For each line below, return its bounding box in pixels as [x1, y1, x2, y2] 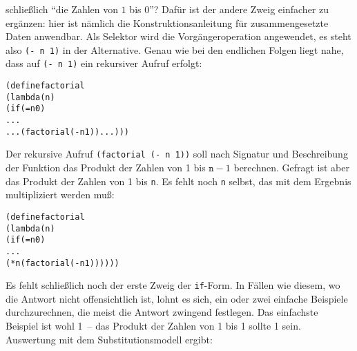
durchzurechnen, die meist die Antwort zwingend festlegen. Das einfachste [6, 305, 318, 319]
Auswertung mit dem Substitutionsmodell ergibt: [6, 332, 213, 346]
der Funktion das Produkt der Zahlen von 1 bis [6, 160, 206, 175]
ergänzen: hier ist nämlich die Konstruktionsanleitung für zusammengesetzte [6, 15, 329, 30]
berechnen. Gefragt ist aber [233, 160, 349, 175]
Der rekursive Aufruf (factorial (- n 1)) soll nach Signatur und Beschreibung [6, 146, 348, 161]
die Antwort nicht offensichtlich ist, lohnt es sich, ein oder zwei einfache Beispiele [6, 291, 348, 305]
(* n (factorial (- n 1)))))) [6, 258, 119, 268]
